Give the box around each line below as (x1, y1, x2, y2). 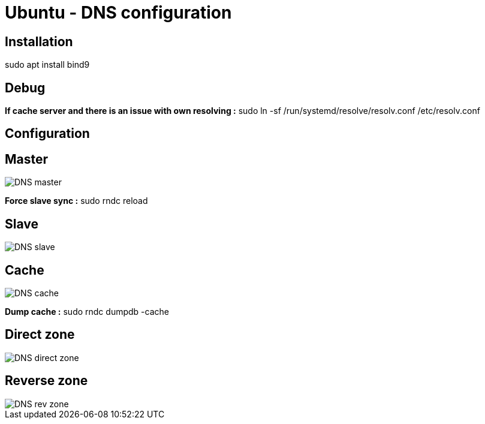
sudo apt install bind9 (5, 59, 90, 70)
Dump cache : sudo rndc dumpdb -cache (5, 306, 169, 317)
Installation (5, 34, 73, 49)
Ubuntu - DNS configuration (5, 2, 232, 23)
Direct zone (5, 327, 75, 342)
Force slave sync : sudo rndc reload (5, 196, 148, 206)
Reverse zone (5, 373, 88, 389)
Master (5, 151, 49, 167)
